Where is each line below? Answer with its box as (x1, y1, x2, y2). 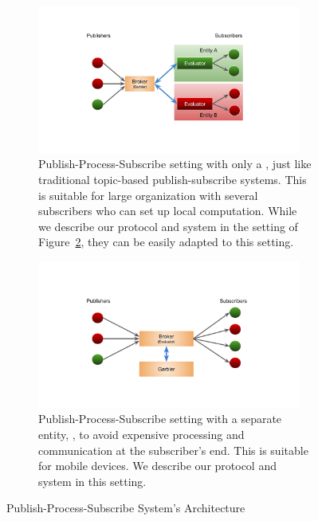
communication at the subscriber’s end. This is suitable (38, 441, 308, 458)
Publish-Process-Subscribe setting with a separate (38, 410, 282, 427)
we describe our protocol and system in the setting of (38, 217, 298, 234)
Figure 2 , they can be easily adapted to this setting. (38, 233, 294, 250)
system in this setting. (38, 472, 147, 489)
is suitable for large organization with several (38, 186, 258, 203)
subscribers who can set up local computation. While (38, 202, 297, 219)
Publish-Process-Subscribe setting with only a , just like (38, 155, 312, 172)
